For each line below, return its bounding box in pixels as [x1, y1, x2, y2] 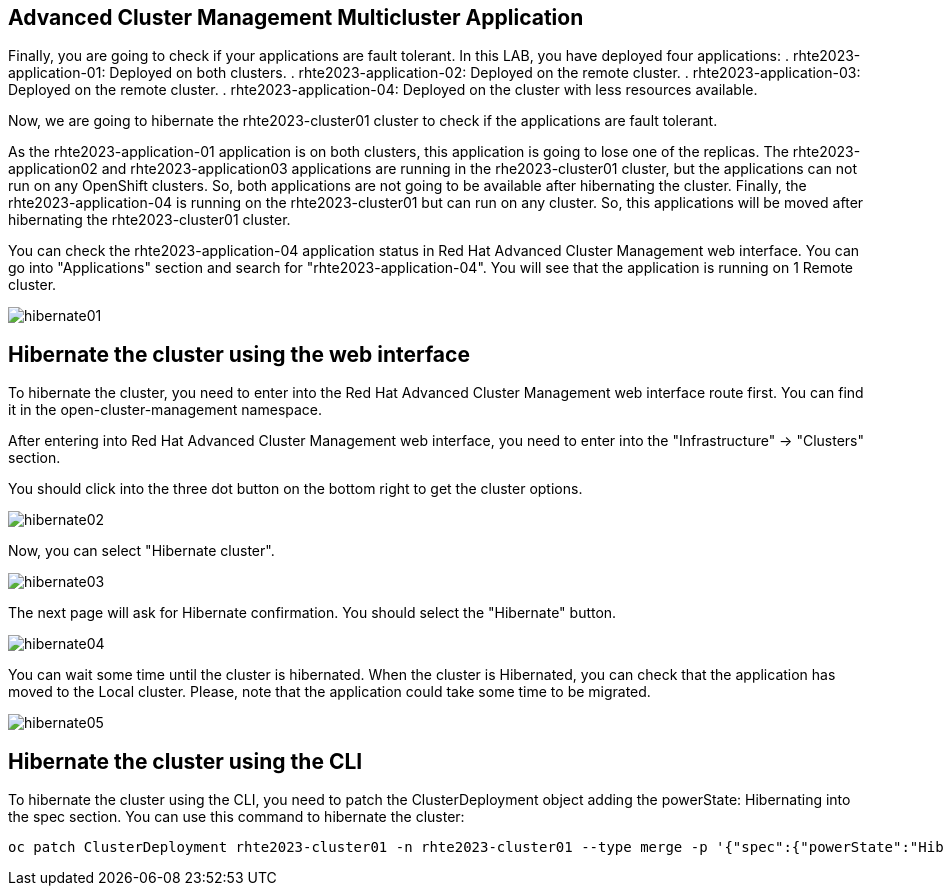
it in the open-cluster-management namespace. [8, 401, 323, 419]
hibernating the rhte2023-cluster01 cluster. [8, 211, 291, 229]
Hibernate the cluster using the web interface [8, 341, 470, 367]
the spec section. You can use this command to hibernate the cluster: [8, 808, 465, 826]
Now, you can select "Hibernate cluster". [8, 542, 275, 560]
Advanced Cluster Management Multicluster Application [8, 5, 584, 30]
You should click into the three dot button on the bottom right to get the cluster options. [8, 480, 583, 498]
